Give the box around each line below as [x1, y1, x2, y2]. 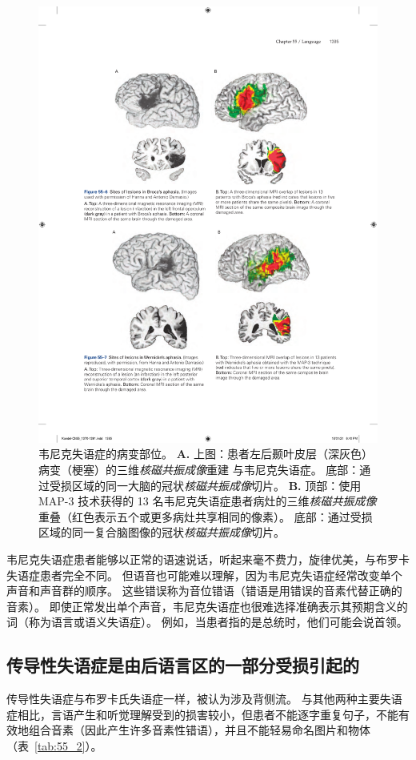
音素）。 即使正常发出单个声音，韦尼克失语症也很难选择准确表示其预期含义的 [6, 597, 408, 614]
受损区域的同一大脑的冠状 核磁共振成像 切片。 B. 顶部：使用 [49, 477, 362, 493]
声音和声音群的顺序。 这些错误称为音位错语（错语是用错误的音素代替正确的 [6, 582, 402, 599]
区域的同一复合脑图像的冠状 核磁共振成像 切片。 [38, 524, 285, 541]
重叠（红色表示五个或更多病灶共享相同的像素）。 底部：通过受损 [38, 508, 373, 525]
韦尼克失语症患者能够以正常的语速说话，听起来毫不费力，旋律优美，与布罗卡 [6, 550, 410, 567]
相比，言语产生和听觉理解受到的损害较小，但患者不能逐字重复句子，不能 [17, 706, 398, 722]
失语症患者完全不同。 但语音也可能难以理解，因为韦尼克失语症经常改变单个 [6, 566, 402, 583]
